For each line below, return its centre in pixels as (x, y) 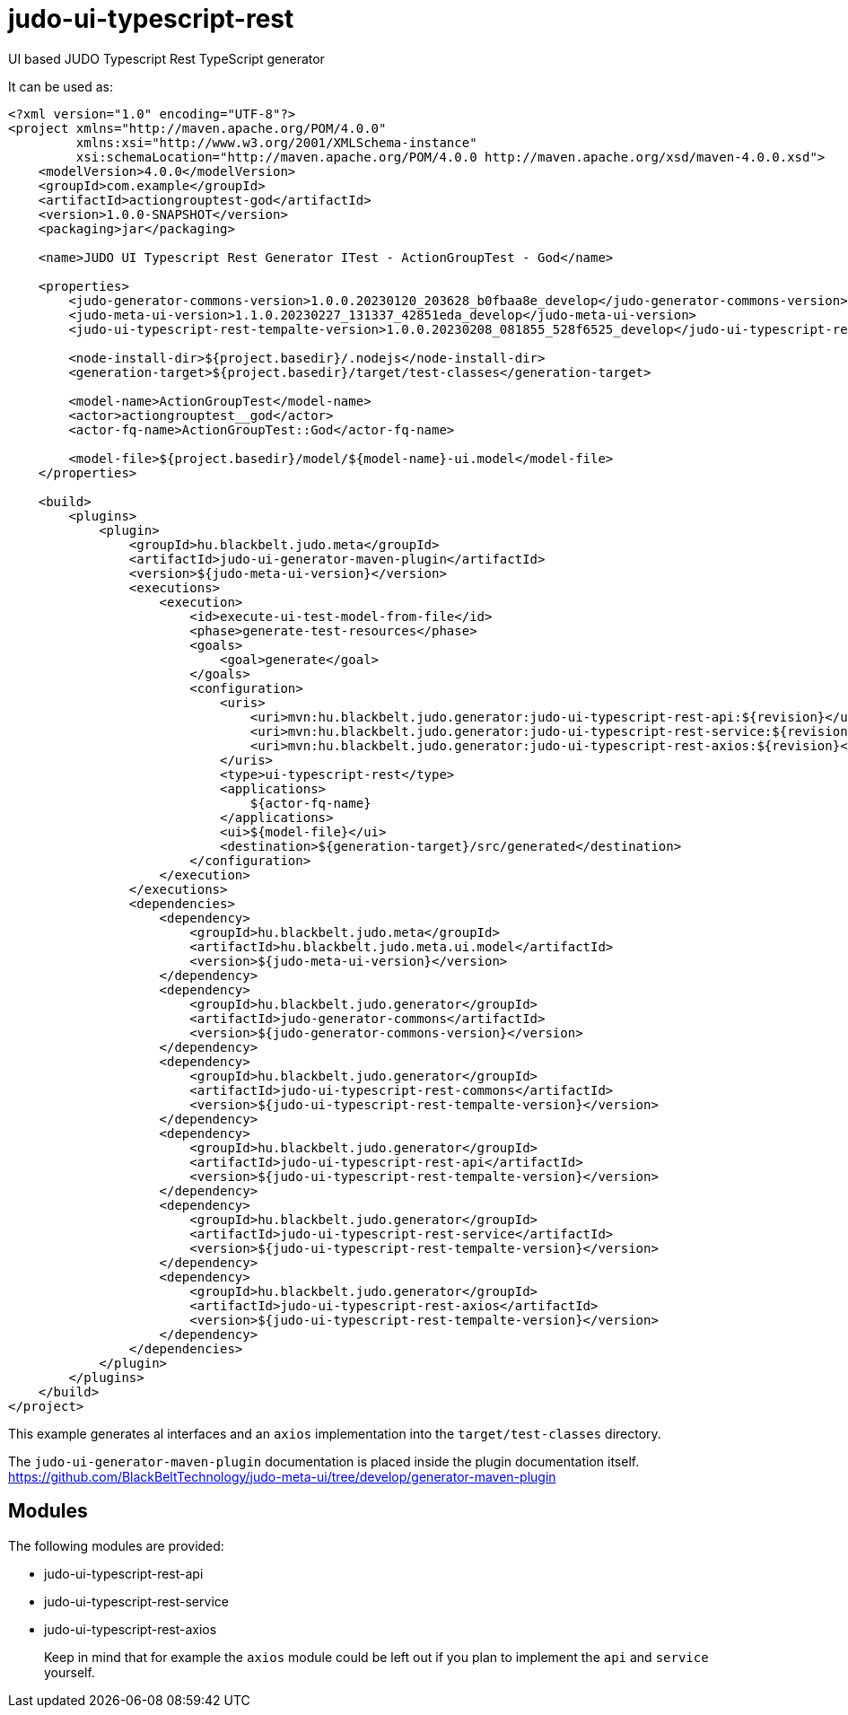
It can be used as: (61, 86)
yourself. (70, 1672)
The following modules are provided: (116, 1545)
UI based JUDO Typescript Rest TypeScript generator (166, 58)
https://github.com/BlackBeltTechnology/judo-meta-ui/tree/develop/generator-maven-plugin (282, 1476)
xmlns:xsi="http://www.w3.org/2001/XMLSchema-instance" (276, 142)
